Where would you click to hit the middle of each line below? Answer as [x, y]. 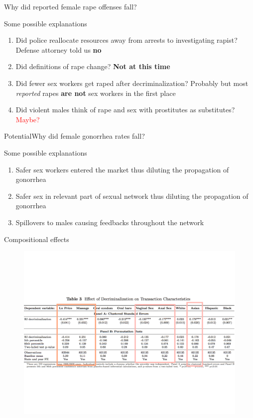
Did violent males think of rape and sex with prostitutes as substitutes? [125, 110]
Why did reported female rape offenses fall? [70, 6]
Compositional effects [37, 239]
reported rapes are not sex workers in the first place [96, 93]
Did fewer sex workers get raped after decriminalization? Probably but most [132, 83]
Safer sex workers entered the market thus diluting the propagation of [122, 169]
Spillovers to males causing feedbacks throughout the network [110, 222]
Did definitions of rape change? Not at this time [93, 66]
